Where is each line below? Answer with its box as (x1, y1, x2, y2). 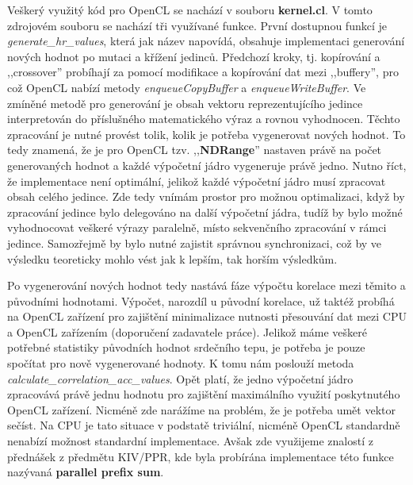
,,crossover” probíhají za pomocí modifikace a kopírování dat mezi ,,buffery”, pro (7, 64, 399, 80)
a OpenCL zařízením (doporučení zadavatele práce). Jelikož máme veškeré (7, 323, 368, 340)
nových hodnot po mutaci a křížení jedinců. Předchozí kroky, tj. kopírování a (7, 48, 380, 64)
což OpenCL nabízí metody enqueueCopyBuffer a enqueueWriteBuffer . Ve (7, 79, 366, 95)
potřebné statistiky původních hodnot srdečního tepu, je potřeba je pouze (7, 339, 365, 356)
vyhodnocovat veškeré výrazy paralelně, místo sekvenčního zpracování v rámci (7, 219, 387, 236)
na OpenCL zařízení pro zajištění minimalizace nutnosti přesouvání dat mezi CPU (7, 308, 407, 325)
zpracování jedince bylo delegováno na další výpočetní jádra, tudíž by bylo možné (7, 203, 403, 220)
